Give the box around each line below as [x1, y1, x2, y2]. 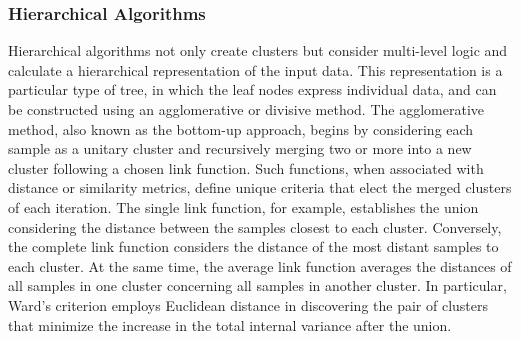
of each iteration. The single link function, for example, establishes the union [8, 196, 479, 217]
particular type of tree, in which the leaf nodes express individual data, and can [8, 79, 497, 100]
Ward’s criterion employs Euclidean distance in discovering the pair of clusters [8, 294, 489, 315]
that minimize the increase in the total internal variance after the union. [8, 314, 452, 335]
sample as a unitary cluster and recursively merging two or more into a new [8, 138, 472, 159]
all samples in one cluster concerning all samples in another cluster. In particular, [8, 275, 507, 296]
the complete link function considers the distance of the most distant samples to [8, 236, 499, 257]
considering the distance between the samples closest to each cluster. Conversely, [8, 216, 502, 237]
